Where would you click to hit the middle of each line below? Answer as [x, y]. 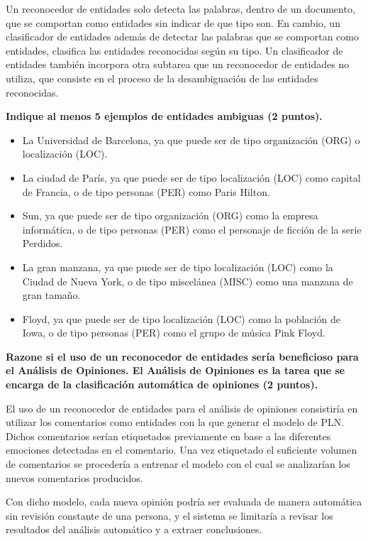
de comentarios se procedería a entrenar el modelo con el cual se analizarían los [178, 464]
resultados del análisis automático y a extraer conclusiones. [134, 529]
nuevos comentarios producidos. [74, 477]
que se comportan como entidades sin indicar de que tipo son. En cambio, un [173, 22]
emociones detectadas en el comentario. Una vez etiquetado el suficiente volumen [182, 450]
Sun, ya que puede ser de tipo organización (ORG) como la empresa [170, 215]
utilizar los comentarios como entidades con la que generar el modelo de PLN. [175, 422]
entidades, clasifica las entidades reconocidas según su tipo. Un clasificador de [174, 50]
